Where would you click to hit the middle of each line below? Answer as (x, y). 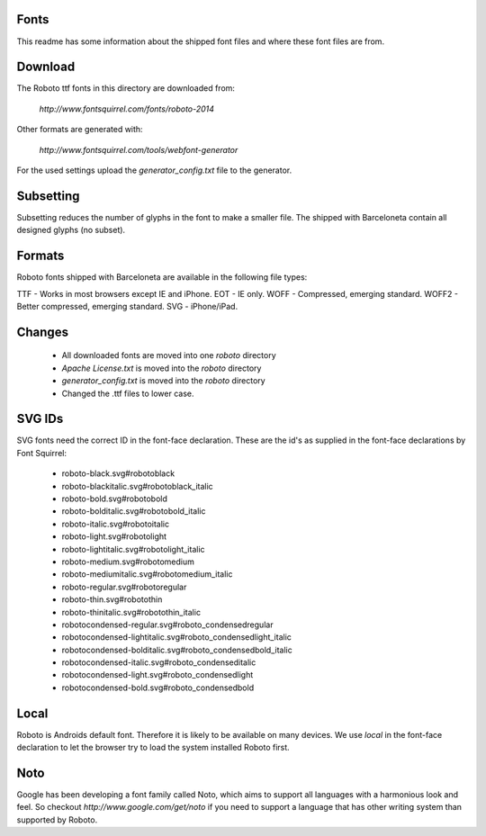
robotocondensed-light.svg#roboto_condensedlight (157, 675)
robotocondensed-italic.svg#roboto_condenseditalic (159, 662)
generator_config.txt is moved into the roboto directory (163, 381)
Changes (43, 332)
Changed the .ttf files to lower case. (128, 393)
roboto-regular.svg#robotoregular (124, 587)
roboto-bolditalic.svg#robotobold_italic (134, 511)
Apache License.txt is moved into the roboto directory (162, 368)
